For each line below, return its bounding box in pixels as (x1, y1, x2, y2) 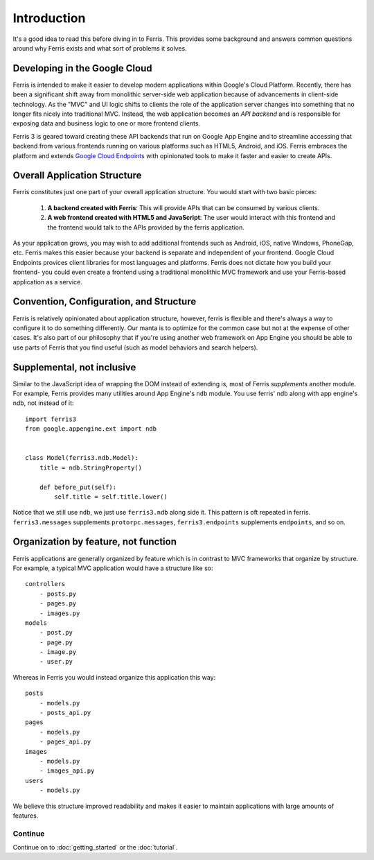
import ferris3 (25, 415, 77, 423)
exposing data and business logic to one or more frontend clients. (12, 119, 201, 128)
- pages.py (39, 600, 77, 608)
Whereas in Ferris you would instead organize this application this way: (12, 673, 216, 681)
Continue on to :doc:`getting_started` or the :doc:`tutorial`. (12, 843, 178, 852)
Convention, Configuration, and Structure (12, 295, 197, 308)
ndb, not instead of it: (12, 399, 74, 407)
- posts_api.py (39, 709, 91, 717)
